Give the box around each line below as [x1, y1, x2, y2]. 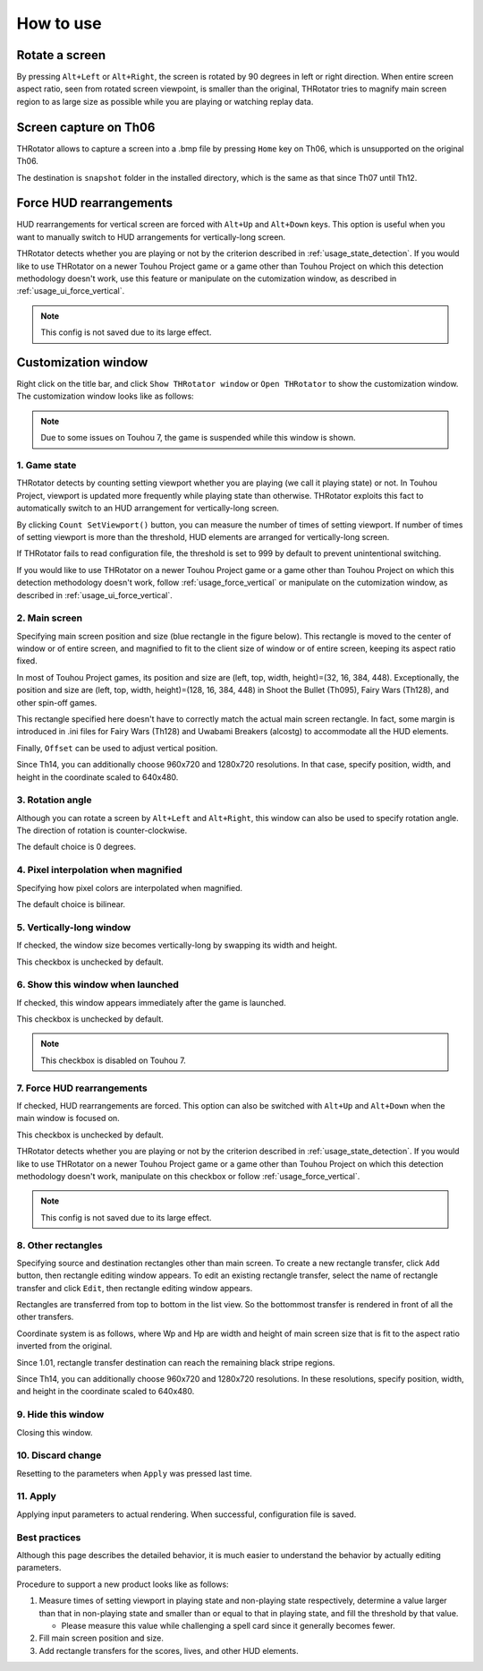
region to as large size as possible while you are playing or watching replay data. [16, 96, 314, 107]
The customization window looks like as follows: [16, 390, 194, 402]
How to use [16, 13, 102, 33]
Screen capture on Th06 [16, 119, 156, 134]
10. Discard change [16, 1449, 102, 1461]
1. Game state [16, 459, 77, 472]
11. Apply [16, 1490, 57, 1503]
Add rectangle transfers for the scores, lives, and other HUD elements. [38, 1645, 299, 1656]
